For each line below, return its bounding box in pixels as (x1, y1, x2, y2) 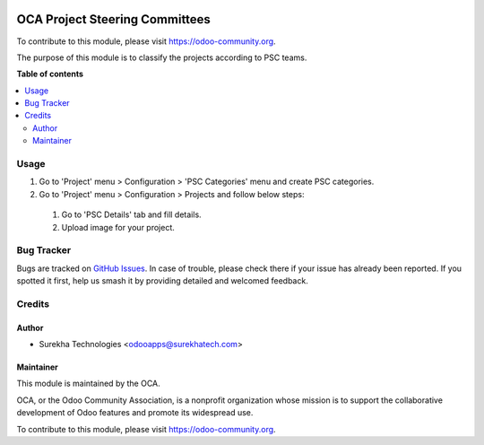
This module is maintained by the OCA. (16, 378, 160, 389)
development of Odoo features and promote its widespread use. (16, 407, 254, 418)
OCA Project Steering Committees (16, 12, 211, 27)
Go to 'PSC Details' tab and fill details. (61, 209, 202, 220)
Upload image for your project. (61, 222, 175, 232)
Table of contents (16, 68, 84, 80)
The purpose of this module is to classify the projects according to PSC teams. (16, 52, 307, 63)
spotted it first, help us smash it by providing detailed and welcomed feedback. (16, 275, 308, 286)
